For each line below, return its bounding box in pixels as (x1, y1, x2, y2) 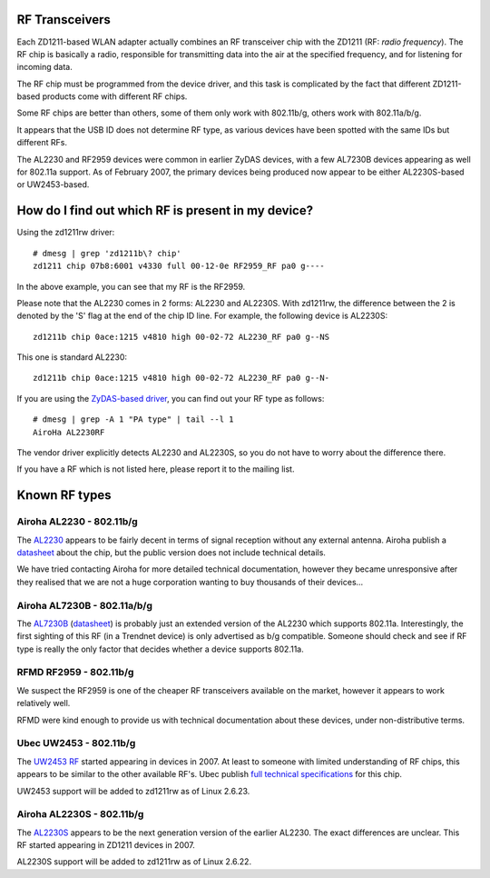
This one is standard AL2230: (16, 352, 127, 363)
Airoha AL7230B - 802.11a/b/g (16, 599, 153, 612)
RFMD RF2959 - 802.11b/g (16, 666, 134, 679)
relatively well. (16, 698, 71, 709)
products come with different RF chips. (42, 91, 188, 102)
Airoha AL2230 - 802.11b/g (16, 515, 138, 528)
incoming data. (16, 62, 73, 73)
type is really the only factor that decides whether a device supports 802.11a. (16, 644, 304, 654)
